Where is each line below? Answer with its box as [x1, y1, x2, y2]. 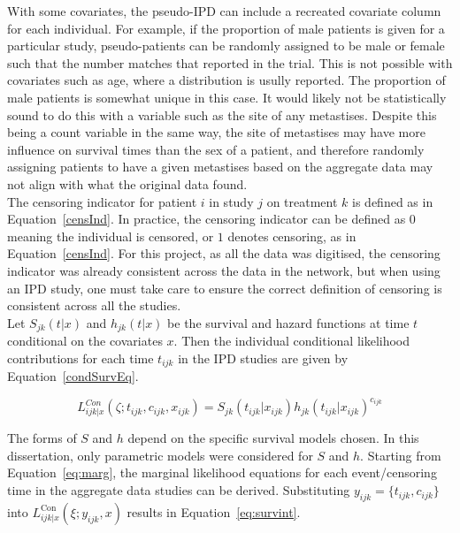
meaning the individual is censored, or [7, 226, 214, 245]
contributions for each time [7, 348, 154, 367]
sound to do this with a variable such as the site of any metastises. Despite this [7, 105, 437, 124]
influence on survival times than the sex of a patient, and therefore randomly [7, 140, 425, 158]
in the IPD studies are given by [178, 348, 349, 367]
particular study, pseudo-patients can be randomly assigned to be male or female [7, 36, 445, 55]
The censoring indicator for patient [7, 192, 197, 210]
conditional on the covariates [7, 331, 163, 350]
